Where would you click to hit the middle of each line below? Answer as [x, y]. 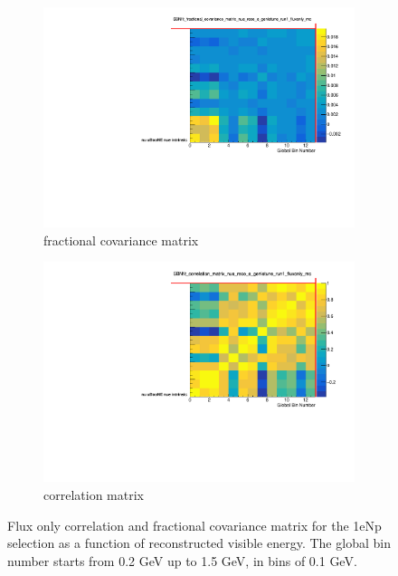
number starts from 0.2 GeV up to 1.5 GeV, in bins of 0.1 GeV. [182, 560]
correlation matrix [94, 494]
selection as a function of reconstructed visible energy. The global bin [199, 543]
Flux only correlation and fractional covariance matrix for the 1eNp [194, 525]
